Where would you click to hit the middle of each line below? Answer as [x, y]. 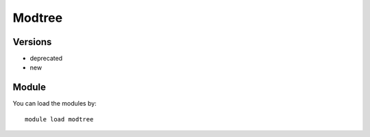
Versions [32, 42]
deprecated [46, 59]
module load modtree [59, 119]
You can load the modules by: [55, 104]
